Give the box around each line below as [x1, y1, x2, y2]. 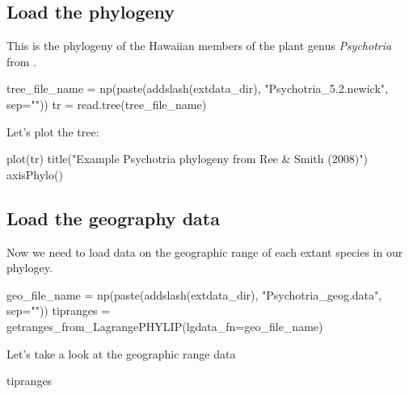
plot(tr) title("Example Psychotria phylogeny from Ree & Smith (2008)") [6, 150, 368, 167]
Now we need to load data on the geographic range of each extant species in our [6, 243, 403, 260]
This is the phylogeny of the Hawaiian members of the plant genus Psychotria [6, 37, 392, 54]
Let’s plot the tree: [6, 123, 99, 140]
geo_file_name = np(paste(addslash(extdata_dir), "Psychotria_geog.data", [6, 286, 382, 303]
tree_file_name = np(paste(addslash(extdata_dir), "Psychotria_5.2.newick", [6, 80, 388, 97]
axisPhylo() [6, 166, 63, 182]
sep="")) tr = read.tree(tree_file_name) [6, 95, 207, 112]
